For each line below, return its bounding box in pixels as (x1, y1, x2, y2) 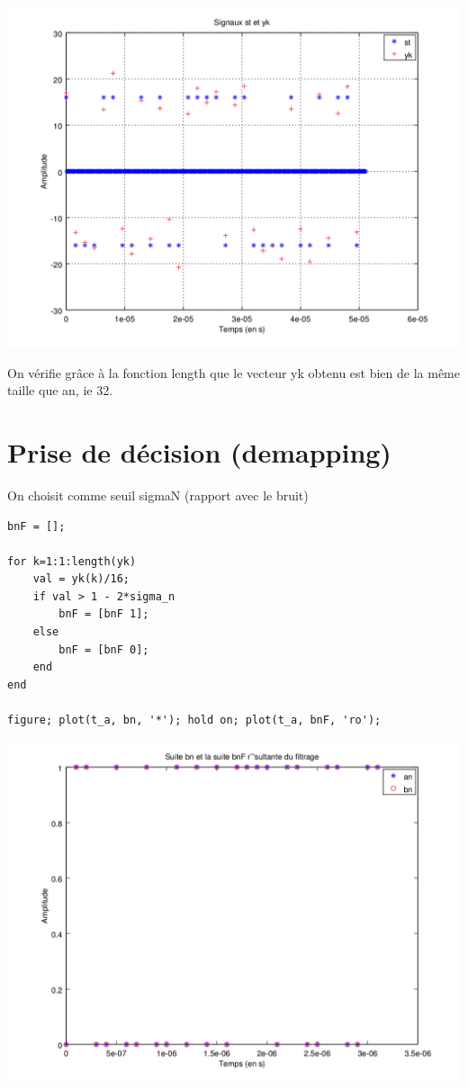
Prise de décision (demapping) (7, 433, 391, 470)
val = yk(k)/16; (32, 572, 130, 586)
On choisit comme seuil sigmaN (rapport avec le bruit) (7, 485, 309, 504)
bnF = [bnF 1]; (58, 607, 149, 621)
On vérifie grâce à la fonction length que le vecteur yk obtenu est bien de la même (7, 363, 460, 382)
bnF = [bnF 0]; (58, 643, 149, 656)
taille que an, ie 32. (7, 381, 113, 400)
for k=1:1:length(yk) (7, 554, 137, 568)
